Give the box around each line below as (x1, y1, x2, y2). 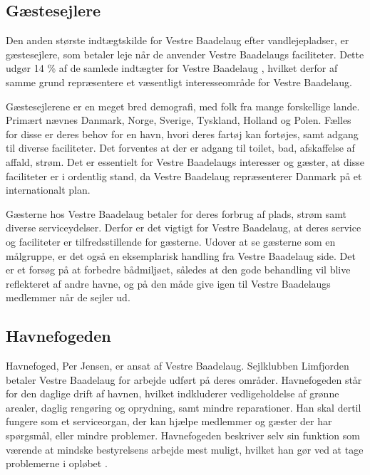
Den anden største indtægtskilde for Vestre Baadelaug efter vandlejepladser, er (6, 33, 349, 48)
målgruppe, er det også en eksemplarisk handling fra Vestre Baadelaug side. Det (6, 248, 356, 263)
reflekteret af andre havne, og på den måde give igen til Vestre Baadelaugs (6, 276, 331, 291)
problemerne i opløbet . (6, 456, 108, 471)
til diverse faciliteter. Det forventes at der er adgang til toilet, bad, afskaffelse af (6, 140, 355, 155)
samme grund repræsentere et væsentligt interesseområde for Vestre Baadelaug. (6, 74, 352, 89)
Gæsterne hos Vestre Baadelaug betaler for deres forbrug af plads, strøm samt (6, 206, 346, 221)
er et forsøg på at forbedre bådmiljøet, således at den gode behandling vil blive (6, 262, 351, 277)
